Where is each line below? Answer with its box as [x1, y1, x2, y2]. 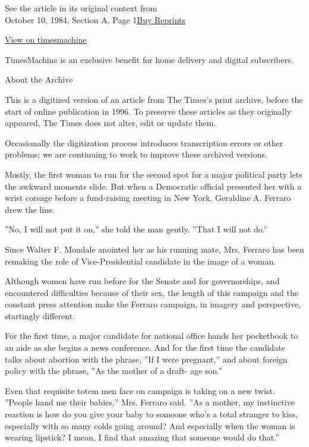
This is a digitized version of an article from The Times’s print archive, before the [5, 93, 303, 105]
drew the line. [5, 203, 55, 215]
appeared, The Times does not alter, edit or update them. [5, 117, 216, 129]
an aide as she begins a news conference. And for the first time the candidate [5, 341, 285, 354]
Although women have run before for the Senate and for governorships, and [5, 275, 280, 287]
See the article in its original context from [5, 2, 157, 14]
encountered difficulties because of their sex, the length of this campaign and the [5, 286, 298, 298]
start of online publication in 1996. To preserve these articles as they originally [5, 105, 292, 117]
